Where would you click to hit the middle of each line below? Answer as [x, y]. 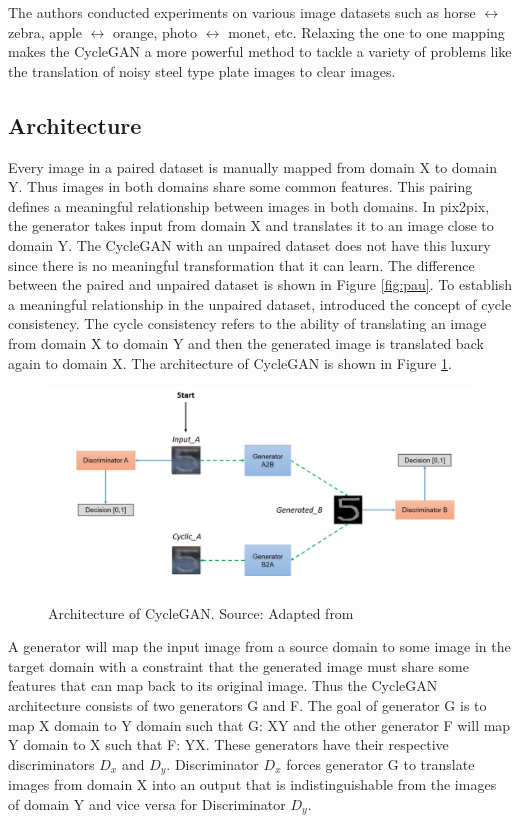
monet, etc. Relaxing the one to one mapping [366, 31]
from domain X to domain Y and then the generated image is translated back [246, 342]
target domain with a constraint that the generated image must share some [238, 665]
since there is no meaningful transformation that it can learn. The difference [241, 264]
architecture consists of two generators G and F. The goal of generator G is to [247, 705]
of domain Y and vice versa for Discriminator [147, 803]
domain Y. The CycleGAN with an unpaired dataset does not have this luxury [249, 244]
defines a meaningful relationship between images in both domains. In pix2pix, [249, 205]
